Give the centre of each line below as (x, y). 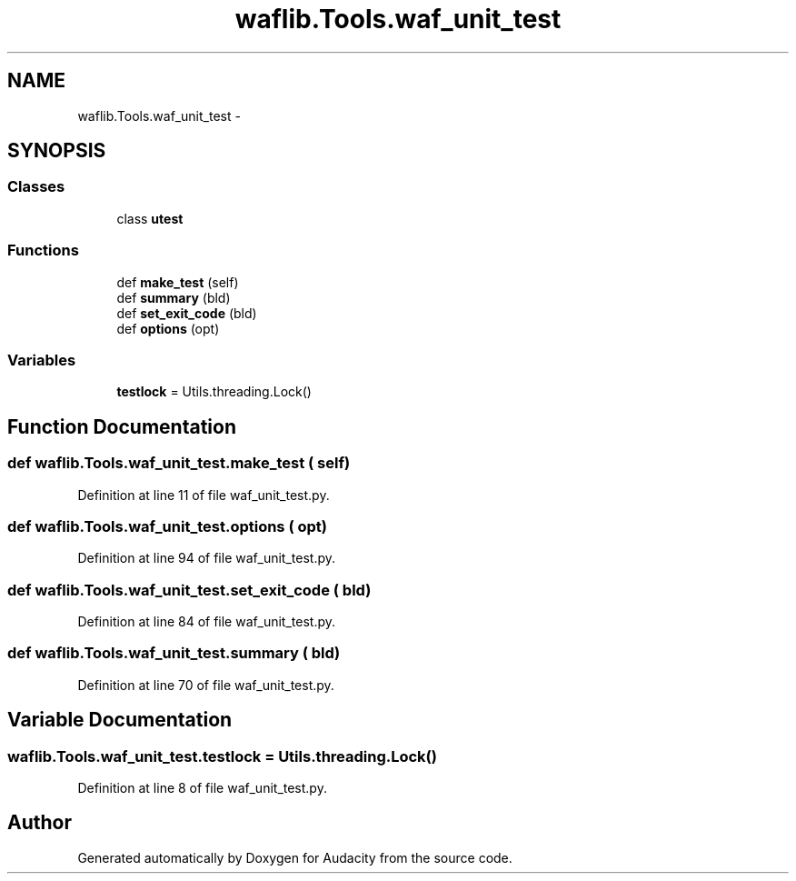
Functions (43, 250)
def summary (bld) (174, 297)
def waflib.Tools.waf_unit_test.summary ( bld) (174, 653)
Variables (42, 360)
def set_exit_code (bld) (187, 313)
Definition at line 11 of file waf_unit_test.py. (204, 495)
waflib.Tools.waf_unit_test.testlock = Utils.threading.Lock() (222, 756)
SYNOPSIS (57, 151)
